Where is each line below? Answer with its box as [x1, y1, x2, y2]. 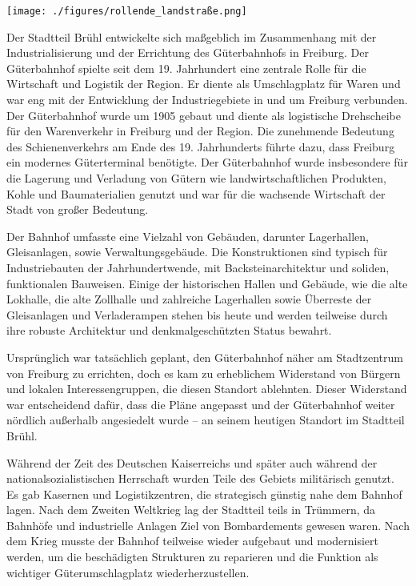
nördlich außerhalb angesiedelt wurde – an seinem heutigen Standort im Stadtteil [6, 411, 405, 428]
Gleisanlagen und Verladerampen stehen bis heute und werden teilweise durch [6, 306, 388, 323]
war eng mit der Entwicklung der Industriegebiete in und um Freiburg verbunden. [6, 91, 408, 108]
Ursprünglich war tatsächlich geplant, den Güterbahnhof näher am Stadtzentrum [6, 348, 403, 365]
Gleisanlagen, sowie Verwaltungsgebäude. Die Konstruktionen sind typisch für [6, 243, 388, 260]
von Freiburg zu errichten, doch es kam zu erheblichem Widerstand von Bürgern [6, 364, 401, 381]
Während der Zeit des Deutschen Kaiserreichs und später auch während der [6, 454, 378, 471]
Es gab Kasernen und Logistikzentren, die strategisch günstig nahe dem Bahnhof [6, 485, 402, 502]
